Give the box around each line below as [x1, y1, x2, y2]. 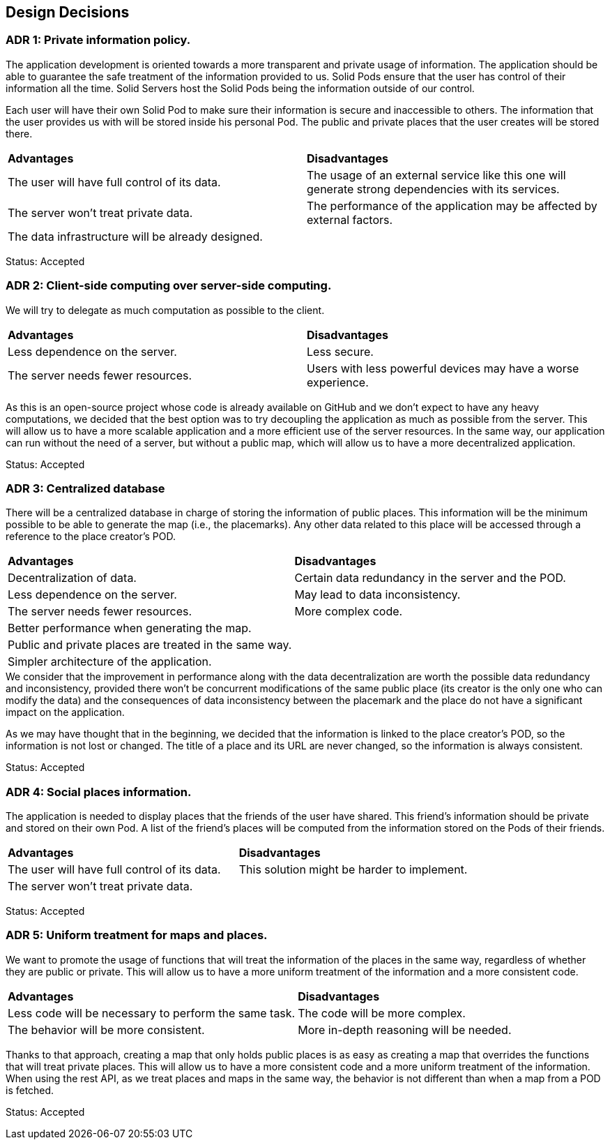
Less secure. [307, 344, 374, 359]
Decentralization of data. [8, 571, 137, 585]
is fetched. [6, 1084, 54, 1096]
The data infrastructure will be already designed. [8, 229, 263, 244]
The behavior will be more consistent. [8, 1022, 205, 1037]
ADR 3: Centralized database [6, 481, 165, 495]
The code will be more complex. [298, 1005, 466, 1020]
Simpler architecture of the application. [8, 654, 212, 669]
